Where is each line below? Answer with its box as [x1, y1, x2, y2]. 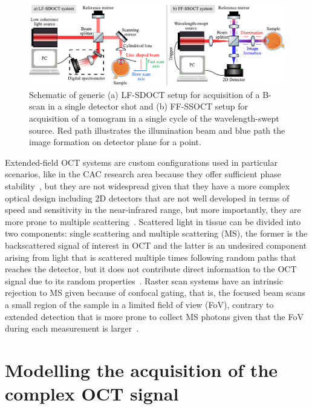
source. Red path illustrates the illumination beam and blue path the [29, 123, 285, 136]
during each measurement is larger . [5, 322, 139, 335]
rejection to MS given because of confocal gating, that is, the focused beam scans [5, 286, 306, 299]
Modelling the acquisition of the [5, 357, 278, 382]
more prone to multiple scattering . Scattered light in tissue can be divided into [5, 215, 301, 227]
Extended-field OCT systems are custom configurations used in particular [5, 155, 278, 168]
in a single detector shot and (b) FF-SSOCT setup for [48, 100, 249, 113]
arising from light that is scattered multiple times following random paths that [5, 250, 296, 263]
